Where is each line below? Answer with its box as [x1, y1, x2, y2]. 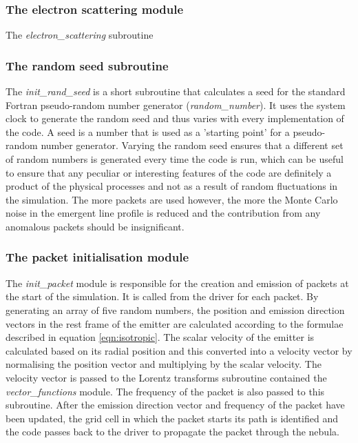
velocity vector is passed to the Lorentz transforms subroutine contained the [6, 370, 327, 384]
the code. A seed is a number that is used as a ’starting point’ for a [6, 124, 290, 139]
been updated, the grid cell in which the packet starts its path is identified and [6, 411, 339, 425]
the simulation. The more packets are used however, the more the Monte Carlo [6, 192, 338, 206]
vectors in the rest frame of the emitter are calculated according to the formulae [6, 316, 344, 331]
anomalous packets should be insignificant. [6, 219, 185, 233]
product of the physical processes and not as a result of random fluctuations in [6, 179, 338, 193]
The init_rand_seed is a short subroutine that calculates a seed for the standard [6, 84, 346, 99]
